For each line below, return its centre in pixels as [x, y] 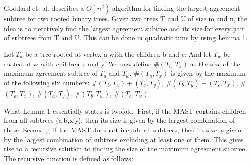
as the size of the [215, 63]
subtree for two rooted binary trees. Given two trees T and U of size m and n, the [125, 19]
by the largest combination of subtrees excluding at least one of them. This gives [124, 139]
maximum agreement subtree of [51, 73]
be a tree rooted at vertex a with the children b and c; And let [118, 54]
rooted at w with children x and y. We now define [78, 63]
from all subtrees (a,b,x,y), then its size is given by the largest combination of [119, 120]
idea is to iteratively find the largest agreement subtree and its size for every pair [124, 28]
